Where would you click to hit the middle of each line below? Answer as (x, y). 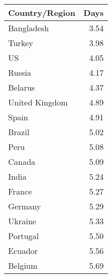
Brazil (19, 132)
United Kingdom (38, 102)
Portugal (24, 236)
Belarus (22, 87)
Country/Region (42, 13)
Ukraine (22, 221)
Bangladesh (29, 28)
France (20, 191)
